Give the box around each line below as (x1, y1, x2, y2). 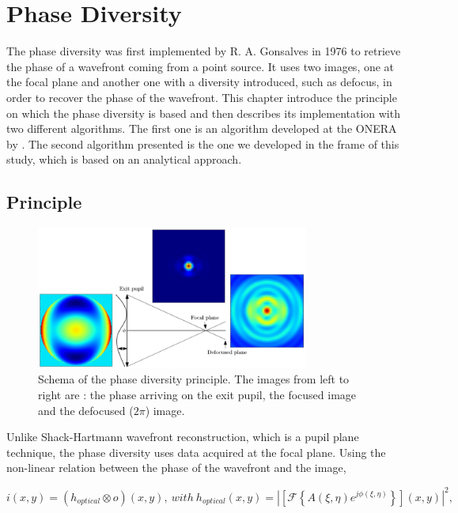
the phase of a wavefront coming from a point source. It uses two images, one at (6, 58, 395, 74)
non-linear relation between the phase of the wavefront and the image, (6, 459, 346, 476)
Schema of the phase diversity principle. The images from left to (38, 371, 350, 387)
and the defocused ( (38, 402, 134, 418)
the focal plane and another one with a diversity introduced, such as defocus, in (6, 74, 392, 90)
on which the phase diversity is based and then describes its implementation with (6, 104, 400, 121)
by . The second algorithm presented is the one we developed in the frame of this (6, 135, 399, 152)
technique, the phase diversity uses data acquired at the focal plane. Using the (6, 443, 386, 460)
